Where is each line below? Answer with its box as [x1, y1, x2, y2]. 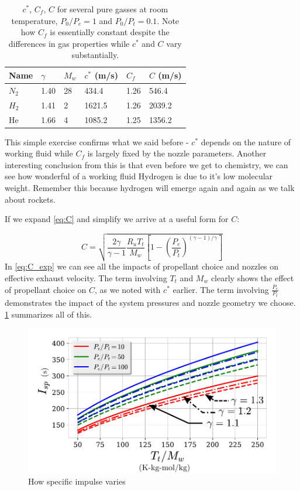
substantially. [71, 49, 119, 61]
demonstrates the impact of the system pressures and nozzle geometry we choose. [5, 296, 296, 309]
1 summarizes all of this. [5, 308, 92, 320]
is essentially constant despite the [50, 26, 170, 38]
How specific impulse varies [28, 475, 126, 487]
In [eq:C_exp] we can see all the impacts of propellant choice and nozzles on [5, 260, 279, 272]
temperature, [11, 14, 58, 26]
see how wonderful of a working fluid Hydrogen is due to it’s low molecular [5, 170, 273, 182]
